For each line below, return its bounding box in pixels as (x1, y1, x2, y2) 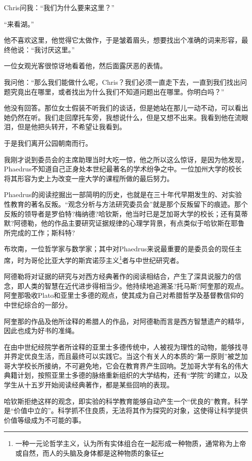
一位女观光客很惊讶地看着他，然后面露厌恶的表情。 (4, 61, 167, 71)
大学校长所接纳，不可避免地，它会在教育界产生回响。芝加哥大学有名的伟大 (10, 360, 248, 370)
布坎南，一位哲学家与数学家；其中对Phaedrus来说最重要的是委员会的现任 (4, 244, 236, 254)
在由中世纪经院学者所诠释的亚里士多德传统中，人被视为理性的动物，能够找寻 (4, 341, 248, 352)
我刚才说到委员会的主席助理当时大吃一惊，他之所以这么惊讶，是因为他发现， (4, 154, 248, 164)
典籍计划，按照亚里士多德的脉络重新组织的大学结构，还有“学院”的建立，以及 (4, 370, 248, 380)
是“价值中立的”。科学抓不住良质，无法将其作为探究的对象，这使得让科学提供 (4, 405, 248, 415)
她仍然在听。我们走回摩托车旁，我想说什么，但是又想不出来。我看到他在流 (4, 112, 241, 122)
